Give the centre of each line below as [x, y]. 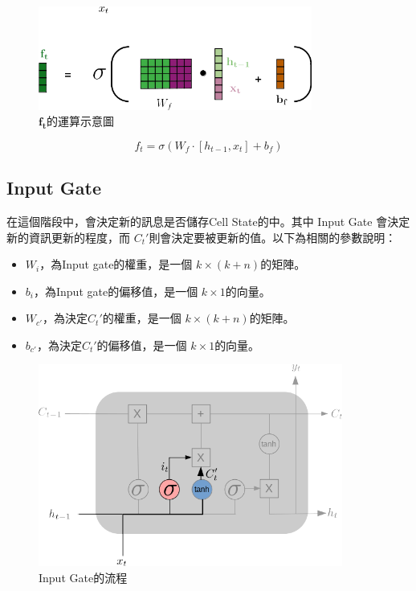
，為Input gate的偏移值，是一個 [116, 291]
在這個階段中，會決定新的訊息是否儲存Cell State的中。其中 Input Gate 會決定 [208, 221]
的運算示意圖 [81, 121]
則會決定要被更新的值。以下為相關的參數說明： [273, 237]
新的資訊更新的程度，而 [68, 237]
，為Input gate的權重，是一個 [116, 264]
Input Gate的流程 [83, 578]
